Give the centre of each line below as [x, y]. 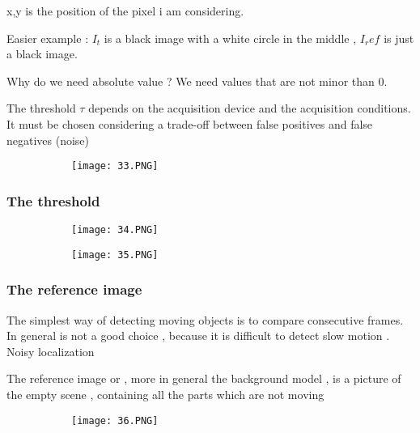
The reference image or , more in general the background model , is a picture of [204, 378]
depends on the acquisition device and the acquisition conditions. [250, 108]
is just [399, 38]
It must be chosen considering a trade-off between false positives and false [190, 123]
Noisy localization [51, 351]
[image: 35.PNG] [115, 255]
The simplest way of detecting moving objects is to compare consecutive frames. [205, 319]
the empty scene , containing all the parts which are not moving [165, 394]
